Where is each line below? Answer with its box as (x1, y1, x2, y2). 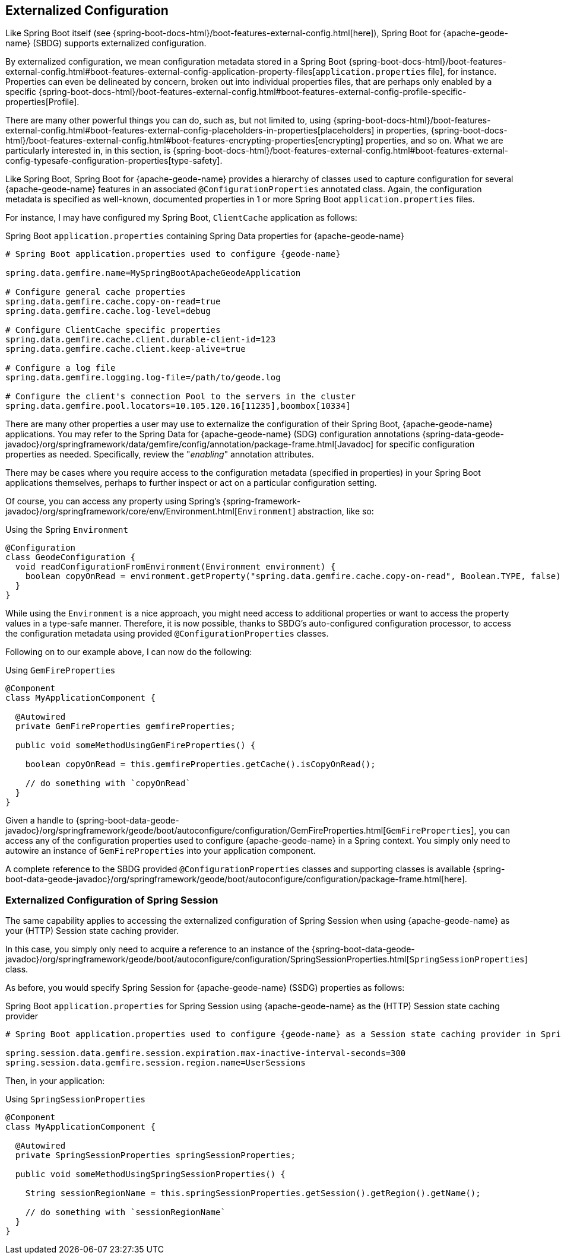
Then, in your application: (5, 1076, 105, 1086)
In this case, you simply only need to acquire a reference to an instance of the (5, 944, 310, 955)
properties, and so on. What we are (365, 135, 503, 146)
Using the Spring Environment (5, 524, 128, 535)
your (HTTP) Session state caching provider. (5, 926, 179, 936)
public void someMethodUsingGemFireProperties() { (15, 740, 256, 751)
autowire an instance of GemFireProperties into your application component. (5, 845, 316, 856)
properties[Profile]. (5, 97, 80, 107)
